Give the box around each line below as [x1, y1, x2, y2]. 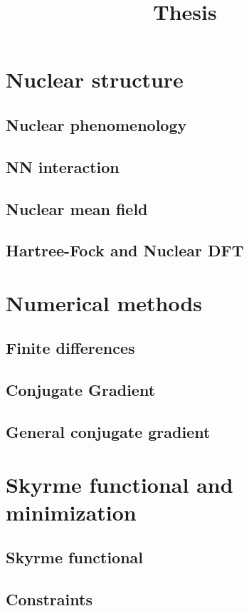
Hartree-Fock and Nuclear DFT [6, 239, 244, 261]
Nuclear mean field [6, 197, 148, 219]
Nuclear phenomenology [6, 113, 187, 135]
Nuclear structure [6, 65, 184, 94]
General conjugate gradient [6, 421, 211, 443]
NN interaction [6, 155, 120, 177]
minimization [6, 497, 137, 526]
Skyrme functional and [6, 469, 233, 498]
